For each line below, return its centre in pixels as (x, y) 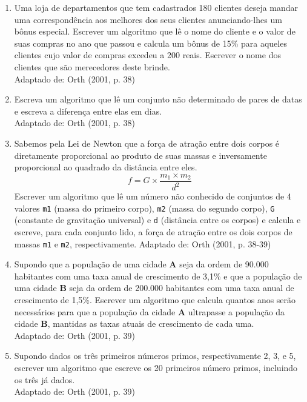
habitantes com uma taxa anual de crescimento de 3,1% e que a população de (158, 276)
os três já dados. (45, 379)
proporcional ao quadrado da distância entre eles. (106, 167)
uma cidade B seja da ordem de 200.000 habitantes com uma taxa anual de (154, 288)
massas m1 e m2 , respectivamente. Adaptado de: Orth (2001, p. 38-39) (143, 243)
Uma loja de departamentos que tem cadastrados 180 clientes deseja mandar (156, 7)
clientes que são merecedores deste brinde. (92, 66)
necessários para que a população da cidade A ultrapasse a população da (150, 311)
